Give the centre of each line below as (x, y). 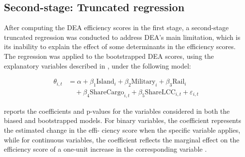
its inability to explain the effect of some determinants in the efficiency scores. (120, 46)
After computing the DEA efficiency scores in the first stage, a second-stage (116, 27)
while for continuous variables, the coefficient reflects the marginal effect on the (122, 139)
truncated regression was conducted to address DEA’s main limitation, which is (122, 37)
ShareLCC (160, 93)
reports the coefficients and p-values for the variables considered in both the (117, 111)
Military (143, 82)
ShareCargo (107, 93)
